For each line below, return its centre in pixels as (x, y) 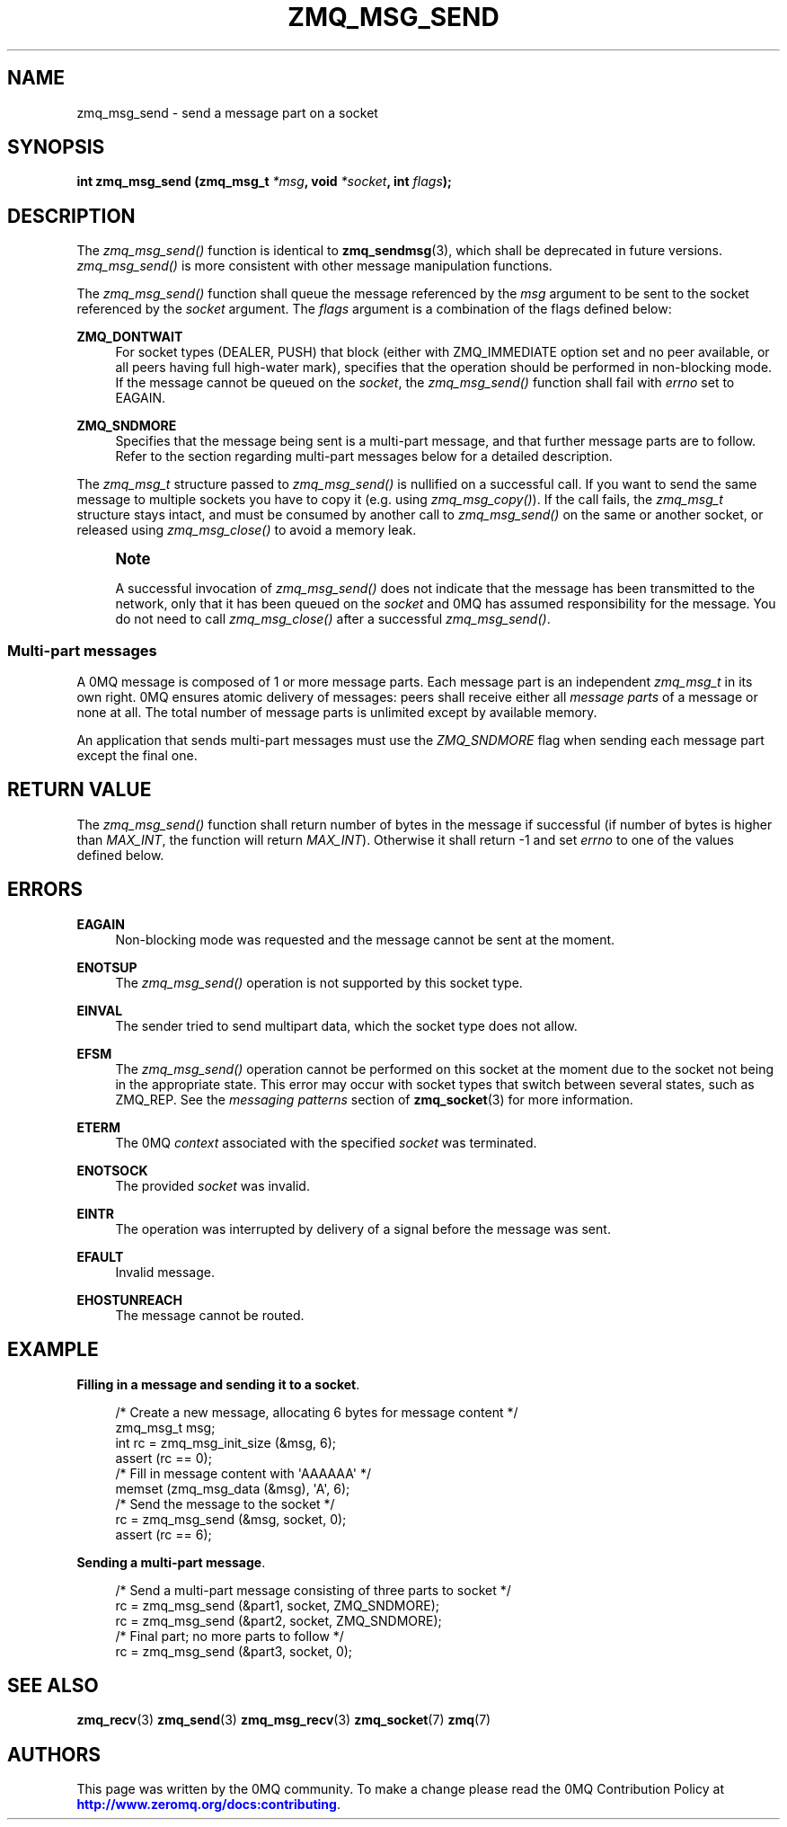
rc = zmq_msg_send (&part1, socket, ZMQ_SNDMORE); (277, 1605)
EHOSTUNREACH (129, 1299)
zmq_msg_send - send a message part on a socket (227, 112)
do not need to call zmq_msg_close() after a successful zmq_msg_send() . (333, 619)
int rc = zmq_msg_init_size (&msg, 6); (226, 1442)
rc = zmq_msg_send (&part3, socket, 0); (234, 1651)
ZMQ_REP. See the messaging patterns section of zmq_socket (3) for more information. (374, 1099)
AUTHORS (54, 1754)
